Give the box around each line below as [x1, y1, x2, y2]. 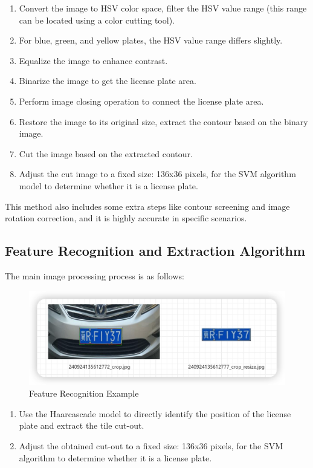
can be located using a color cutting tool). [19, 13, 175, 26]
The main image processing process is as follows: [5, 269, 184, 282]
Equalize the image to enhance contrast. [19, 54, 168, 67]
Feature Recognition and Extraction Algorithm [5, 241, 306, 260]
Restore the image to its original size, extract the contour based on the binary [19, 115, 308, 128]
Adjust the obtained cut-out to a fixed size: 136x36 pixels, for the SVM [19, 439, 283, 452]
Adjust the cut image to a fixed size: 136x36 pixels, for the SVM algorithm [19, 167, 296, 180]
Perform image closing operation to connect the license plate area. [19, 94, 264, 107]
